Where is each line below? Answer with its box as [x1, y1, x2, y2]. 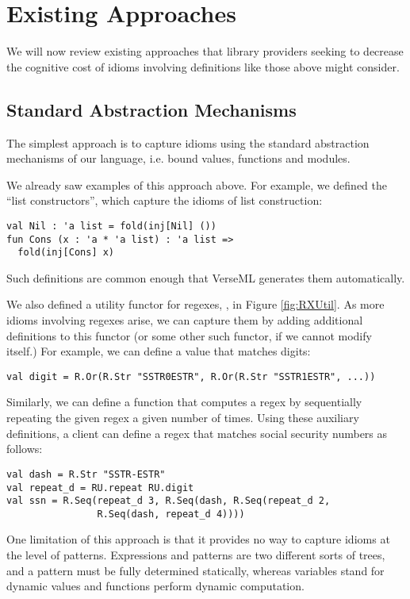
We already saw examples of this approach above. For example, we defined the [6, 176, 388, 193]
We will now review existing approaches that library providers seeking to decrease [6, 43, 404, 60]
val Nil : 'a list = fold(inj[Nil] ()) [6, 220, 216, 232]
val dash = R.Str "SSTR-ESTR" [6, 468, 166, 480]
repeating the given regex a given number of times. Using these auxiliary [6, 409, 359, 426]
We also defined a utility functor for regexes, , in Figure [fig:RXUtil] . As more [6, 296, 385, 313]
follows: [6, 440, 43, 457]
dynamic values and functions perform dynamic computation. [6, 578, 305, 594]
